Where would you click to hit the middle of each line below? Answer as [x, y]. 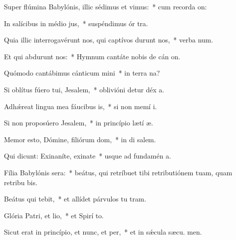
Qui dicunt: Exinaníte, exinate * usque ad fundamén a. [88, 156]
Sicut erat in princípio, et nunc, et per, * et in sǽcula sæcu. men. [103, 232]
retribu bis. [21, 182]
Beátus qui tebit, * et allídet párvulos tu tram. [75, 199]
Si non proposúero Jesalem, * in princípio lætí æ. [79, 123]
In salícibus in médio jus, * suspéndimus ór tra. [76, 23]
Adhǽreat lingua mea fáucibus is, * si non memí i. [81, 106]
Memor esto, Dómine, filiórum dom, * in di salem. [80, 139]
